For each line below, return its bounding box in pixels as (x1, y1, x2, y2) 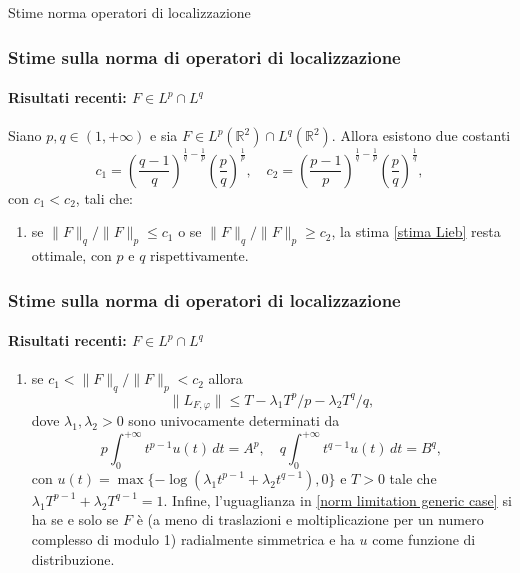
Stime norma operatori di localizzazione (8, 2, 251, 22)
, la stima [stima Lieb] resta (331, 221, 501, 242)
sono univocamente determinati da (128, 409, 340, 430)
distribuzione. (31, 548, 115, 569)
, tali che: (75, 187, 133, 208)
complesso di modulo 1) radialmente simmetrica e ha (31, 529, 355, 550)
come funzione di (372, 529, 476, 550)
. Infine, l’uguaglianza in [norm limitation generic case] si (163, 489, 512, 510)
